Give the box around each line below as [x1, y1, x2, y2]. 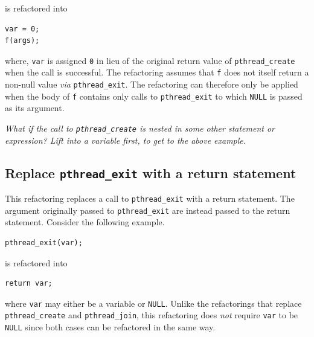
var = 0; [5, 24, 40, 33]
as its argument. [5, 101, 65, 114]
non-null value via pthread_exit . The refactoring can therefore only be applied [5, 78, 298, 91]
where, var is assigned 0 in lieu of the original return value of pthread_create [5, 54, 295, 66]
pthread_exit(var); [5, 238, 83, 247]
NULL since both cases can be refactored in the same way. [5, 321, 216, 333]
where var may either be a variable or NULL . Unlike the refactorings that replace [5, 297, 302, 309]
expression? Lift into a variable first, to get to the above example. [5, 133, 246, 146]
